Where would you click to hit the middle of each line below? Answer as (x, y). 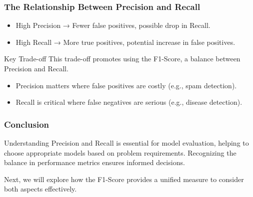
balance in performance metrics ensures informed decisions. (94, 162)
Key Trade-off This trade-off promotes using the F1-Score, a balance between (122, 59)
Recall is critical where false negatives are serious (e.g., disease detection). (129, 102)
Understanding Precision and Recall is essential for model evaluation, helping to (126, 143)
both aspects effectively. (40, 189)
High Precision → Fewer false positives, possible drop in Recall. (113, 25)
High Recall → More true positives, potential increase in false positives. (125, 42)
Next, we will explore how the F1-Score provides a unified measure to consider (124, 179)
